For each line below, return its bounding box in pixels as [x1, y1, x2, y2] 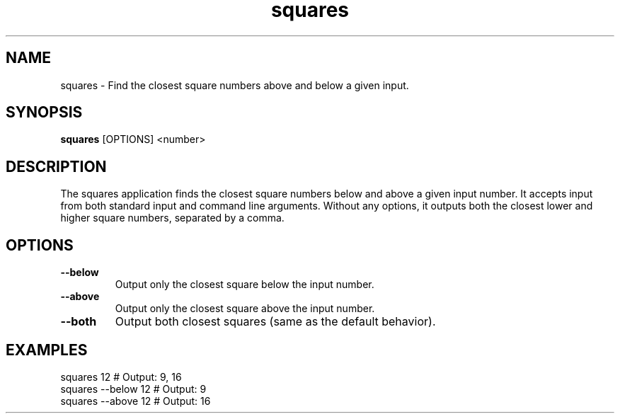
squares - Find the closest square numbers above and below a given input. [60, 79, 409, 91]
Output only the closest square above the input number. [115, 302, 375, 315]
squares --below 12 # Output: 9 [60, 382, 207, 395]
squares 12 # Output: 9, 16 [60, 370, 182, 383]
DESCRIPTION [6, 157, 107, 176]
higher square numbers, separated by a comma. [60, 212, 285, 224]
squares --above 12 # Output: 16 [60, 394, 211, 407]
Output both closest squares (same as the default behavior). [115, 314, 436, 329]
